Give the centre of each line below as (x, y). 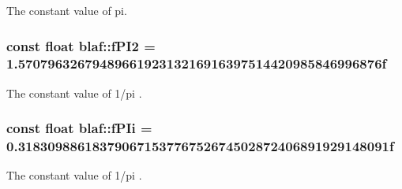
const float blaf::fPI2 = (81, 45)
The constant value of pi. (67, 10)
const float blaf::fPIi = (79, 128)
